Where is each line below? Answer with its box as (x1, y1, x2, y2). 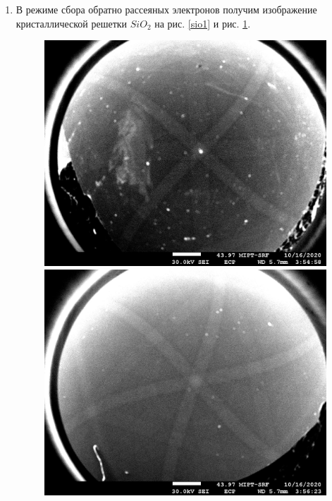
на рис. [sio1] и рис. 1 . (154, 16, 251, 30)
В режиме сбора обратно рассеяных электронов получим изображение (16, 2, 317, 16)
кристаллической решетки (16, 16, 128, 30)
